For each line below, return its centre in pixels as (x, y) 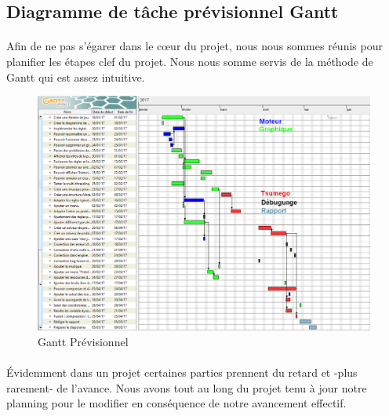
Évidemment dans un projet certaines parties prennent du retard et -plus (182, 372)
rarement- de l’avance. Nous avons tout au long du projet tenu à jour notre (187, 387)
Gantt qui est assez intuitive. (76, 77)
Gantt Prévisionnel (83, 342)
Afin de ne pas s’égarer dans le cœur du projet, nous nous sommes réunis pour (194, 46)
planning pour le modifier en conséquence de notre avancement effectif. (176, 403)
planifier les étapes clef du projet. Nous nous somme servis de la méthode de (190, 61)
